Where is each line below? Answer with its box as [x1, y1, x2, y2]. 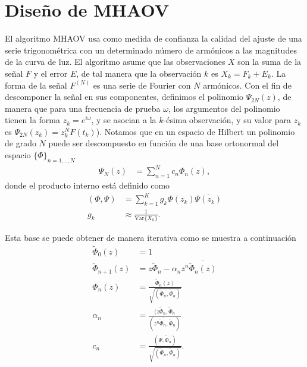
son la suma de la [237, 55, 302, 68]
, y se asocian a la [91, 114, 156, 126]
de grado [5, 137, 36, 149]
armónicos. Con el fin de [203, 79, 292, 91]
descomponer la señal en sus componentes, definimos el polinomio [5, 90, 244, 103]
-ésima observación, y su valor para [163, 114, 292, 126]
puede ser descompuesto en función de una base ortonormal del [48, 137, 279, 149]
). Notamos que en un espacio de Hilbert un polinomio [96, 125, 295, 137]
